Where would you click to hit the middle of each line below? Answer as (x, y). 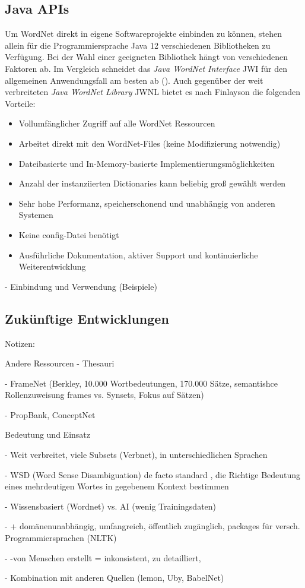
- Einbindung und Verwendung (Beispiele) (81, 286)
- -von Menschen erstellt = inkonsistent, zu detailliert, (103, 557)
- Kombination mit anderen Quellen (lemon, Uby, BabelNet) (115, 578)
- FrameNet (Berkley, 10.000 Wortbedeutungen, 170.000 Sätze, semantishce (141, 383)
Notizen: (20, 343)
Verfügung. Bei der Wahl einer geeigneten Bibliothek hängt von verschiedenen (147, 57)
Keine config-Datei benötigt (69, 234)
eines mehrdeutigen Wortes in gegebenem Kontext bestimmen (117, 486)
